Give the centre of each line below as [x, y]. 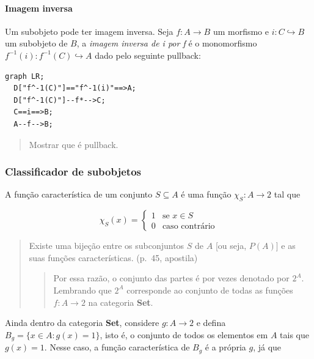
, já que [267, 347]
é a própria [225, 347]
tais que [294, 334]
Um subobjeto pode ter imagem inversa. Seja [89, 31]
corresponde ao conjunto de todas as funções [210, 290]
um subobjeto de [36, 43]
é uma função [206, 194]
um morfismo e [241, 31]
